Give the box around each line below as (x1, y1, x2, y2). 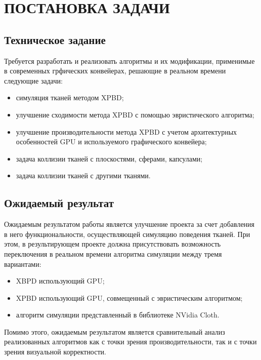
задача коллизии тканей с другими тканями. (16, 170, 151, 181)
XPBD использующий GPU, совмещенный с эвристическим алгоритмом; (16, 292, 243, 303)
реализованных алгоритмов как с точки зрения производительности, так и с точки (4, 336, 257, 347)
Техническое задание (4, 31, 106, 47)
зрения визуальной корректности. (4, 346, 106, 357)
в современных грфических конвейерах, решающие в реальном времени (4, 65, 226, 76)
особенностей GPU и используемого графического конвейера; (16, 136, 207, 147)
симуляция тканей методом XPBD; (16, 92, 124, 103)
